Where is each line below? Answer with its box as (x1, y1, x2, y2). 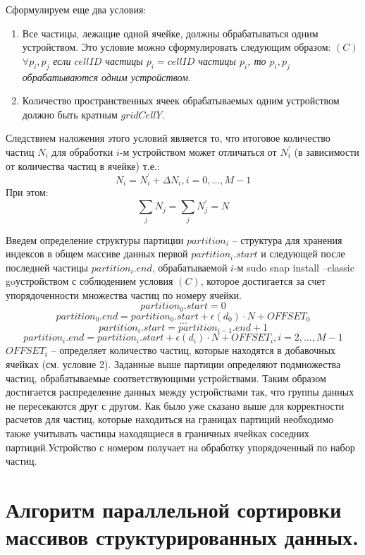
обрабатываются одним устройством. (22, 69, 192, 84)
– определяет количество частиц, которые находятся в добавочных (51, 343, 336, 358)
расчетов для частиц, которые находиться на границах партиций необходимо (6, 412, 334, 427)
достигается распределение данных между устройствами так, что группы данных (6, 384, 354, 399)
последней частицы (6, 260, 89, 274)
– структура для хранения (232, 232, 342, 247)
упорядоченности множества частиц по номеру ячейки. (6, 287, 242, 302)
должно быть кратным (22, 106, 118, 121)
